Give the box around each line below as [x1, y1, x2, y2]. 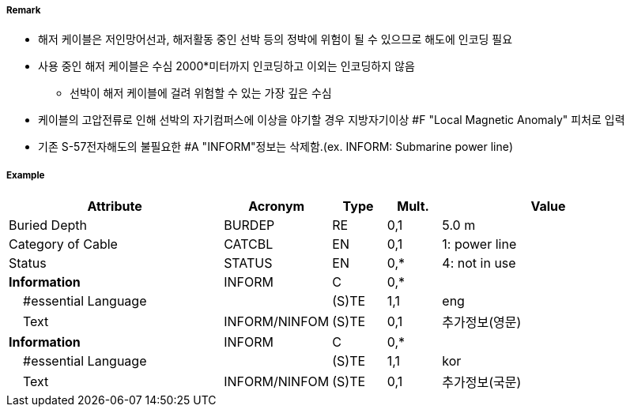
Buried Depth [9, 217, 87, 234]
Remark [6, 5, 41, 16]
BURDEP [224, 217, 275, 234]
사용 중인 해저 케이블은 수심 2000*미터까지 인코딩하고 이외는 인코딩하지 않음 [38, 59, 415, 73]
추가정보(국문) [442, 374, 522, 391]
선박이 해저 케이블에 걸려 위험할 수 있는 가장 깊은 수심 [70, 86, 332, 100]
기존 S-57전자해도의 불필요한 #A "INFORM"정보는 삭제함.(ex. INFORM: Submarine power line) [38, 140, 514, 154]
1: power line [442, 236, 517, 253]
